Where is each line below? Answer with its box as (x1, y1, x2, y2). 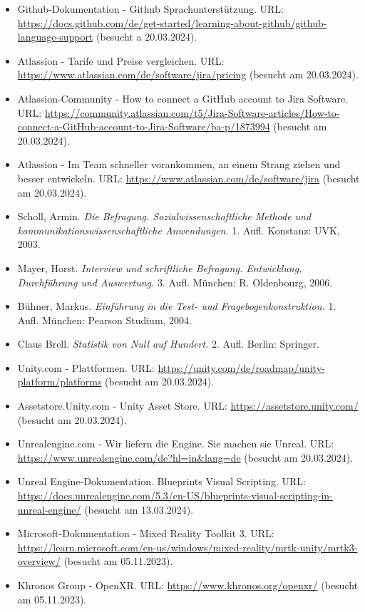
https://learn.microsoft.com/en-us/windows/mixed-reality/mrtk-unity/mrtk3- (17, 539, 358, 554)
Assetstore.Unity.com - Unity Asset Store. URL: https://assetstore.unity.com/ (17, 398, 359, 413)
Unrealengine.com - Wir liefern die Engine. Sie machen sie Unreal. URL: (17, 436, 334, 451)
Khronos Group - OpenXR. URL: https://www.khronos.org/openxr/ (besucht (17, 578, 359, 592)
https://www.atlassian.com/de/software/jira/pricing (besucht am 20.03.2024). (17, 67, 359, 82)
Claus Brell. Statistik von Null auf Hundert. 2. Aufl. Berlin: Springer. (17, 336, 319, 351)
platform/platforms (17, 374, 102, 389)
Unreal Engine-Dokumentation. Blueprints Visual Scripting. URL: (17, 474, 306, 489)
